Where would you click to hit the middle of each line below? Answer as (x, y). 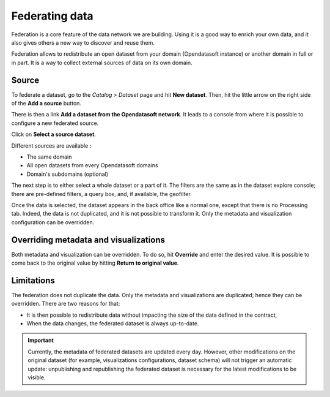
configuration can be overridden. (53, 222)
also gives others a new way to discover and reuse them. (83, 42)
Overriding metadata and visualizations (88, 240)
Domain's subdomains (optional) (68, 174)
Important (41, 341)
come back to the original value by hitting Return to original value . (95, 263)
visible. (37, 377)
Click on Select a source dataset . (54, 134)
